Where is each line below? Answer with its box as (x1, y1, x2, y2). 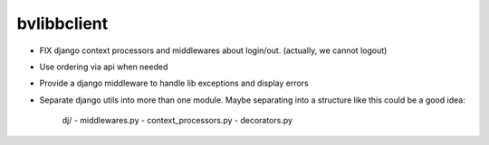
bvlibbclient (16, 14, 109, 33)
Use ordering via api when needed (39, 61, 168, 72)
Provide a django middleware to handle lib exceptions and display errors (39, 77, 309, 89)
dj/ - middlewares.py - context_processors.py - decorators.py (62, 115, 293, 126)
